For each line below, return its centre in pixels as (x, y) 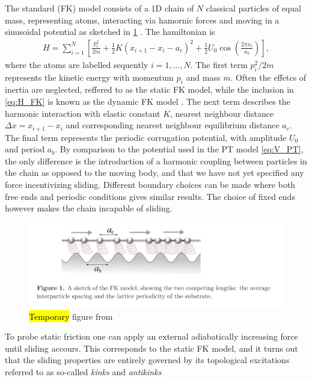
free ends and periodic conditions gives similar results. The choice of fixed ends (150, 196)
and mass (203, 77)
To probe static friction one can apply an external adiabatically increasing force (151, 336)
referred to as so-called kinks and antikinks (83, 371)
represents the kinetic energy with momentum (90, 77)
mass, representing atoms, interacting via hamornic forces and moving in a (142, 20)
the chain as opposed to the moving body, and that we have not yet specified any (154, 173)
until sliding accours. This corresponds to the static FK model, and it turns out (151, 348)
